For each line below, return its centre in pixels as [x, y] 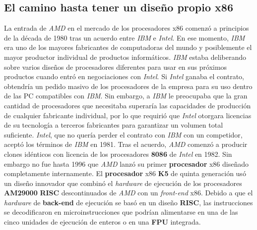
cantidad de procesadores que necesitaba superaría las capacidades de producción [128, 105]
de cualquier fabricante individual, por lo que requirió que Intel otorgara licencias [128, 115]
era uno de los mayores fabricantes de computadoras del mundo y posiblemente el [128, 47]
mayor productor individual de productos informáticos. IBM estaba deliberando [125, 57]
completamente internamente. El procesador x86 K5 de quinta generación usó [125, 173]
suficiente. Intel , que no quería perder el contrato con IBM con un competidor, [123, 134]
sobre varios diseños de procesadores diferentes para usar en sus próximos [116, 67]
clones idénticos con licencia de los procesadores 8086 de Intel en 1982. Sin [118, 154]
